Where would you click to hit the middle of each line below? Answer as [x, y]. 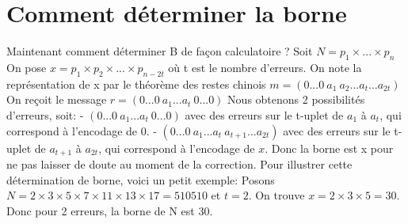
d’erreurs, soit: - [45, 114]
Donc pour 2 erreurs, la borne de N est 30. [110, 210]
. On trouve [276, 195]
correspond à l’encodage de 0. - [82, 130]
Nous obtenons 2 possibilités [296, 99]
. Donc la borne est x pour [329, 148]
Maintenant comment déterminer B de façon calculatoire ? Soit [160, 51]
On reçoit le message [57, 99]
